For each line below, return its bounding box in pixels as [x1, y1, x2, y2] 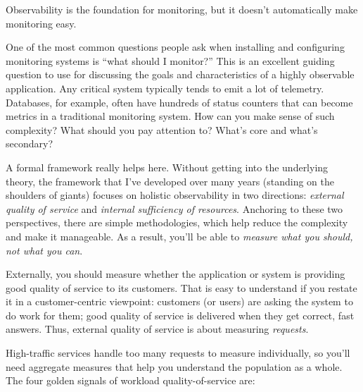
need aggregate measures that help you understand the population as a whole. [6, 359, 343, 374]
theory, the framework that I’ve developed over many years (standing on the [6, 173, 335, 188]
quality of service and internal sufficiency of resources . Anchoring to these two [6, 201, 343, 216]
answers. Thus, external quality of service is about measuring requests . [6, 321, 309, 336]
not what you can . [6, 243, 83, 257]
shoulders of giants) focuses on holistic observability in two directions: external [6, 188, 344, 202]
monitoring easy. [6, 16, 77, 30]
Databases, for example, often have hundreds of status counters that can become [6, 94, 353, 109]
